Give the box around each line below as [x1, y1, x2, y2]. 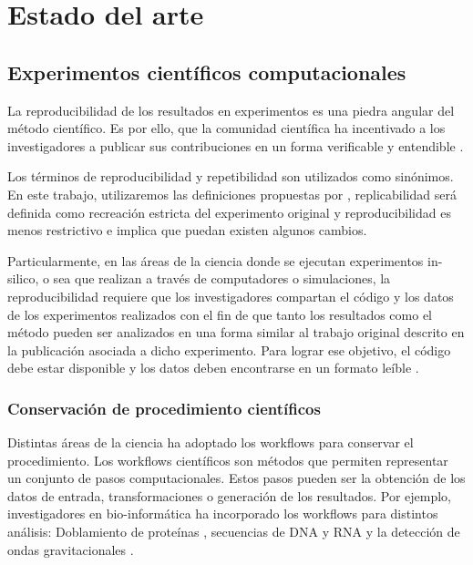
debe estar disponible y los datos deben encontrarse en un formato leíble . [7, 358, 419, 377]
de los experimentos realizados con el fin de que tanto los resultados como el [7, 304, 433, 324]
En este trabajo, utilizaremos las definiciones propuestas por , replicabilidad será [7, 184, 457, 203]
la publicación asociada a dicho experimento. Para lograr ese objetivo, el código [7, 340, 451, 359]
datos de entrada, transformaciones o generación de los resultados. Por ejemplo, [7, 486, 451, 505]
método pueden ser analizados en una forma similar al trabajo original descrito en [7, 323, 465, 342]
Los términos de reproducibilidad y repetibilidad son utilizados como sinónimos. [7, 167, 454, 186]
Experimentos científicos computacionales [7, 57, 406, 86]
